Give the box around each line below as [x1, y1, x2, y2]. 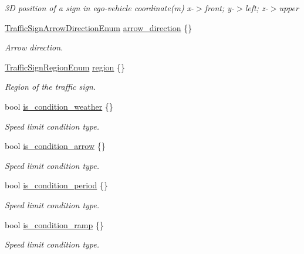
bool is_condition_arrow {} [5, 140, 106, 152]
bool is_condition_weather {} [5, 100, 113, 112]
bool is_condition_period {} [5, 179, 108, 191]
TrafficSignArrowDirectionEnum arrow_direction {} [5, 21, 192, 33]
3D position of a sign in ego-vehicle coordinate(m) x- [5, 2, 194, 13]
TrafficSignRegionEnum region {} [5, 60, 126, 73]
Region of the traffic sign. [5, 80, 96, 93]
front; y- [204, 2, 235, 13]
